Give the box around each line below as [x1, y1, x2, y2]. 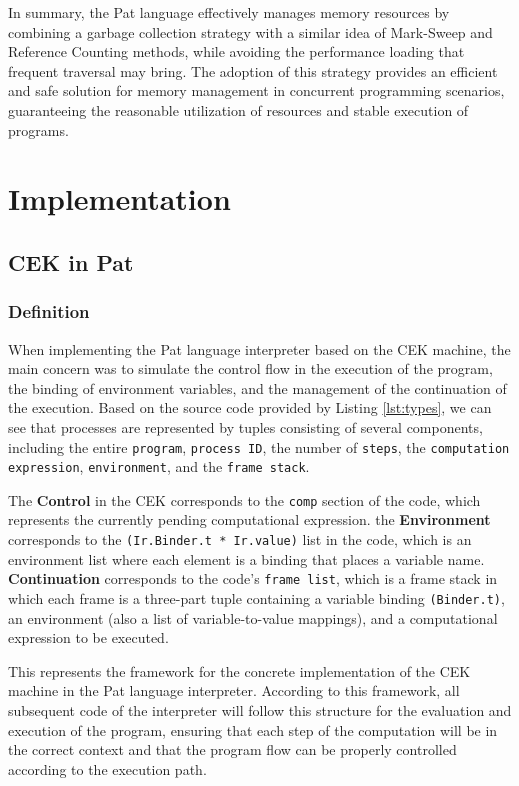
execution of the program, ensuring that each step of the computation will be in [8, 719, 498, 740]
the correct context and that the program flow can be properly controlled [8, 739, 457, 760]
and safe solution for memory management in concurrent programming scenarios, [8, 80, 505, 101]
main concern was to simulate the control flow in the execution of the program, [8, 358, 493, 379]
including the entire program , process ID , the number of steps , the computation [8, 436, 510, 457]
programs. [8, 119, 69, 140]
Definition [8, 299, 90, 324]
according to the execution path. [8, 758, 207, 779]
